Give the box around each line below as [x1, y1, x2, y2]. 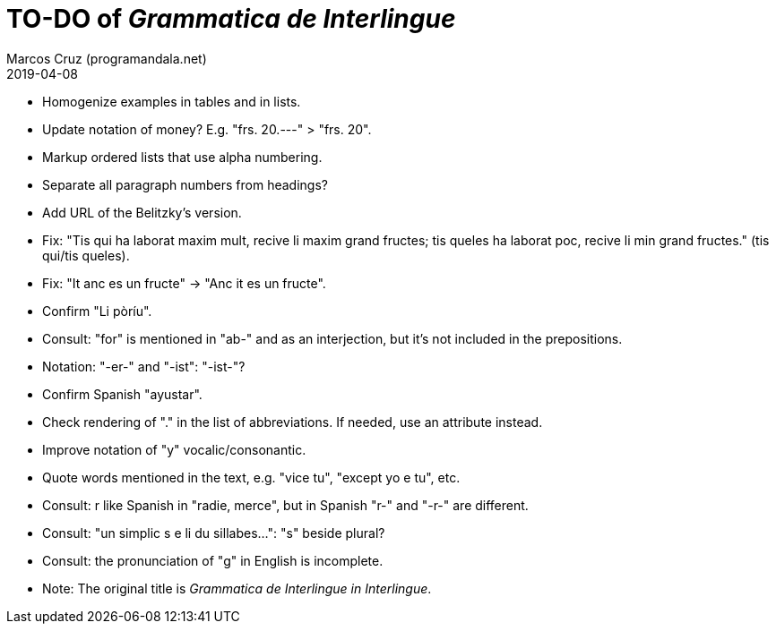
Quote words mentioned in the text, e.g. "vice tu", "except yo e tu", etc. [42, 469, 461, 485]
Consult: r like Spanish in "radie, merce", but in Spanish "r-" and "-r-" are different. [42, 497, 529, 513]
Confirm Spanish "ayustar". [42, 386, 203, 402]
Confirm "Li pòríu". [42, 303, 152, 319]
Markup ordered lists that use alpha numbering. [42, 149, 323, 165]
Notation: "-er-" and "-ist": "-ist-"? [42, 358, 246, 374]
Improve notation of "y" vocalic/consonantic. [42, 441, 306, 457]
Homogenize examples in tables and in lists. [42, 93, 301, 109]
